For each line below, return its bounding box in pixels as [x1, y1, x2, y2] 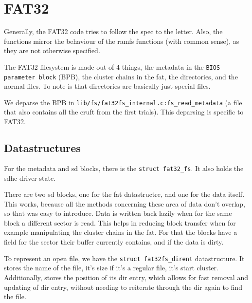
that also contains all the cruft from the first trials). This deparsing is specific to [4, 107, 244, 117]
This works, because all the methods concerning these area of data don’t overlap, [4, 198, 245, 208]
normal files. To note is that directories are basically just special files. [4, 81, 211, 91]
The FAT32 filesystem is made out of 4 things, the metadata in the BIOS [4, 61, 220, 72]
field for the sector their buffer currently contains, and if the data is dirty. [4, 237, 224, 247]
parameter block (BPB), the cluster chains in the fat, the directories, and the [4, 71, 238, 81]
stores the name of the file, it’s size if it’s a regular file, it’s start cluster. [4, 263, 218, 273]
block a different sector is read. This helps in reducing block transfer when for [4, 217, 236, 227]
